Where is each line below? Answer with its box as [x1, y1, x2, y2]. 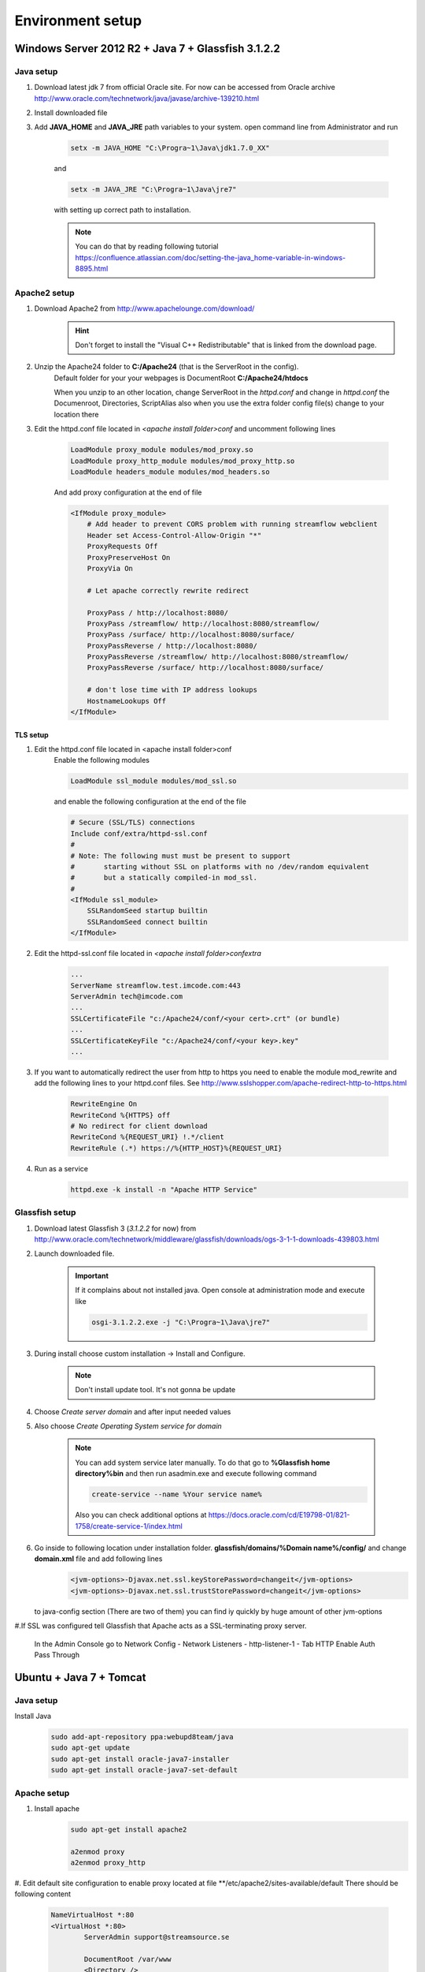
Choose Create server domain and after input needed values [34, 1406, 231, 1416]
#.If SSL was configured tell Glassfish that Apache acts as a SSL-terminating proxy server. [14, 1621, 307, 1630]
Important [75, 1271, 109, 1280]
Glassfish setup [14, 1207, 76, 1218]
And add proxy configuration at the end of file [54, 487, 202, 497]
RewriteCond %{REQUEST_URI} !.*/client [70, 1133, 224, 1141]
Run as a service [34, 1163, 88, 1173]
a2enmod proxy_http [70, 1858, 146, 1867]
